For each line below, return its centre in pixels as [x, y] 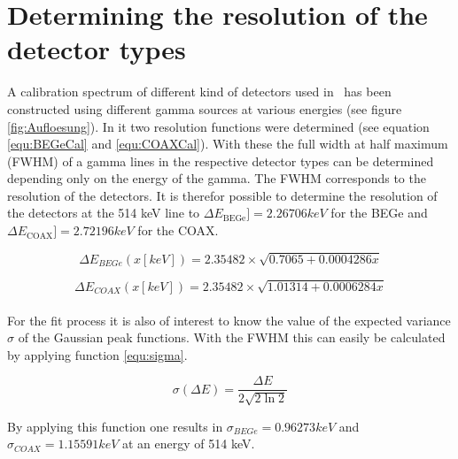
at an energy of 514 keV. [188, 444]
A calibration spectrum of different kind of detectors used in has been [199, 92]
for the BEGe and [379, 213]
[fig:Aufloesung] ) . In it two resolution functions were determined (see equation [218, 126]
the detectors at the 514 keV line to [104, 213]
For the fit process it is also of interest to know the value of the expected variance [229, 320]
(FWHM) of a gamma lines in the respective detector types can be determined [221, 161]
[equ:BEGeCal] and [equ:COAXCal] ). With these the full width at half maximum [228, 144]
